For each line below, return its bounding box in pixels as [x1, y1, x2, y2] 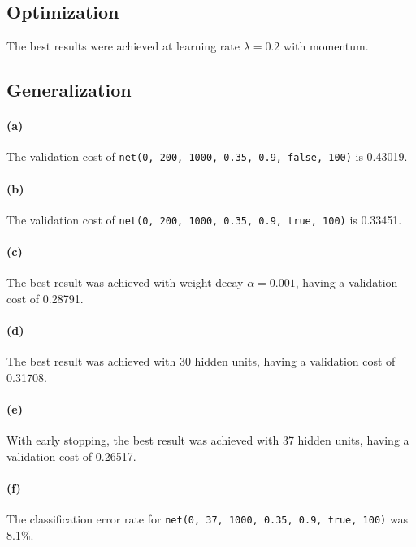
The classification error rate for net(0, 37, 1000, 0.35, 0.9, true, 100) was [6, 510, 409, 527]
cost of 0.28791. [6, 289, 84, 306]
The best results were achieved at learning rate [6, 37, 240, 54]
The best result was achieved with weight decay [6, 274, 244, 291]
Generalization [6, 77, 132, 102]
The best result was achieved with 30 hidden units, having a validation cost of [6, 353, 396, 370]
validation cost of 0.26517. [6, 447, 136, 464]
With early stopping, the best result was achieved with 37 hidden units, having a [6, 432, 409, 449]
